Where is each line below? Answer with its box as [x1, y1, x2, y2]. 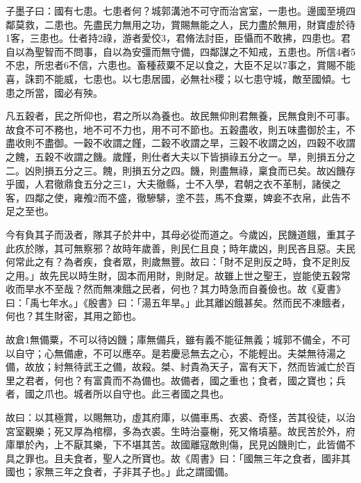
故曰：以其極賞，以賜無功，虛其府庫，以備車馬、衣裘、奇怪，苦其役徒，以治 [6, 410, 355, 425]
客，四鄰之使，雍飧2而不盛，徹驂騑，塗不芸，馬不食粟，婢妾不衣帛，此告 [6, 190, 341, 204]
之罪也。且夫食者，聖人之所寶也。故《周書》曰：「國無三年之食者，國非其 [15, 450, 351, 465]
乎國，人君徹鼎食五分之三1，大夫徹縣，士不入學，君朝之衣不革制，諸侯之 [6, 177, 341, 191]
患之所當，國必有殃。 [6, 85, 103, 99]
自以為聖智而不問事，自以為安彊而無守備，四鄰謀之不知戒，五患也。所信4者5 [6, 44, 355, 58]
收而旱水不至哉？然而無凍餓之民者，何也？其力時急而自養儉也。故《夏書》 [6, 281, 346, 296]
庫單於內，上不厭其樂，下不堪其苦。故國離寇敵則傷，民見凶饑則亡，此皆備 [6, 437, 346, 452]
